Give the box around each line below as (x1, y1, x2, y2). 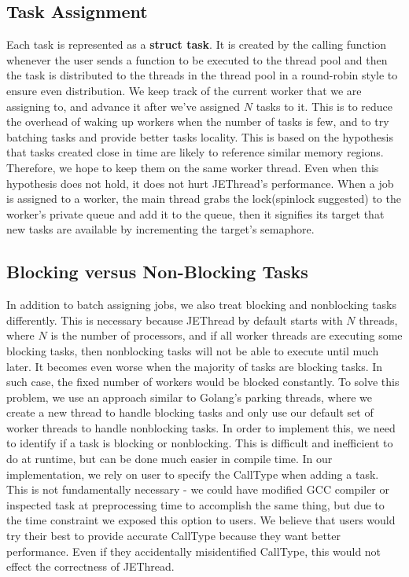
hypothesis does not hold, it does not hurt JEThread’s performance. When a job (6, 175, 394, 191)
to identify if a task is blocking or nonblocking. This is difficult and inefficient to (6, 435, 393, 451)
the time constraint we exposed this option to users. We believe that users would (6, 512, 396, 528)
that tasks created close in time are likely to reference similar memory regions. (6, 144, 384, 160)
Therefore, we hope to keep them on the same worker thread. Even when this (6, 159, 379, 175)
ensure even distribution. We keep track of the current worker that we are (6, 82, 362, 98)
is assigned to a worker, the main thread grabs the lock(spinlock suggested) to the (6, 190, 401, 207)
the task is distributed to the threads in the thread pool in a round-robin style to (6, 67, 398, 83)
